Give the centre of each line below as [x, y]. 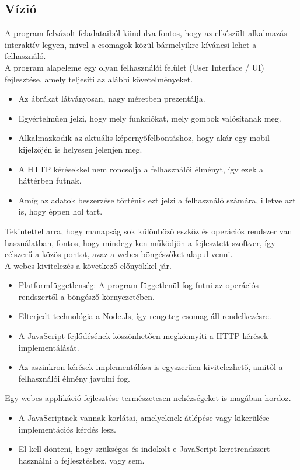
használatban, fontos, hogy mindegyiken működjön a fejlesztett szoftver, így [140, 242]
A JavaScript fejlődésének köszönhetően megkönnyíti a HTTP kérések [143, 336]
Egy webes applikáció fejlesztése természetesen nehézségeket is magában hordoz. [148, 398]
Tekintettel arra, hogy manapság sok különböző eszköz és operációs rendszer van [149, 231]
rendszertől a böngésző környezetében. [86, 296]
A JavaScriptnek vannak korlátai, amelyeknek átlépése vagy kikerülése [144, 418]
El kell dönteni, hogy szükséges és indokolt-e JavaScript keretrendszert [144, 449]
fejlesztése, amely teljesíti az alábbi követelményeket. [99, 79]
